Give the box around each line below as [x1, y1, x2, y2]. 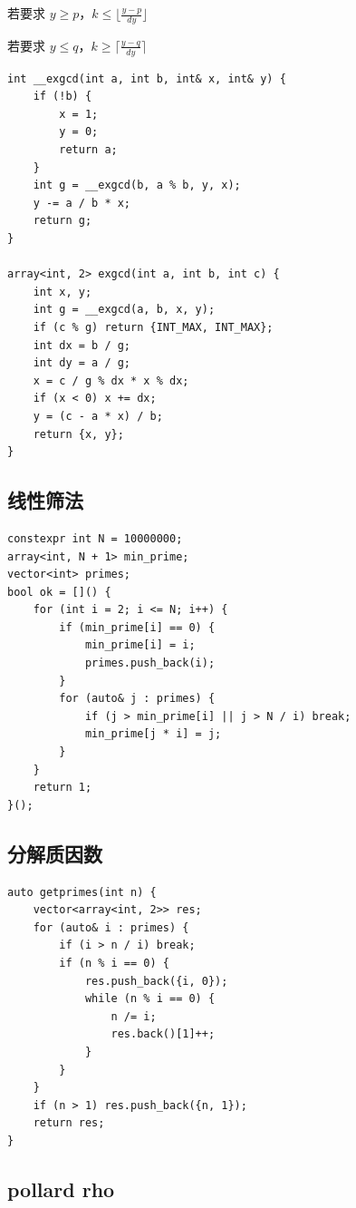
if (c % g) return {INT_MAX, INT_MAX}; [33, 320, 274, 334]
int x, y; [33, 285, 92, 298]
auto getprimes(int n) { [7, 885, 157, 899]
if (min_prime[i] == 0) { [59, 620, 216, 634]
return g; [33, 214, 92, 228]
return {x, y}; [33, 427, 124, 441]
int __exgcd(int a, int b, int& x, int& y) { [7, 72, 286, 85]
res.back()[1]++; [111, 1028, 216, 1041]
